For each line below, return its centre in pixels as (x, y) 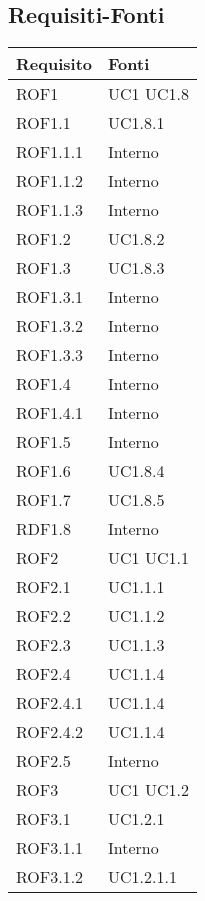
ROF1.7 (43, 500)
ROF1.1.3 (50, 210)
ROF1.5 (43, 442)
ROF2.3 (43, 645)
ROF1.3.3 (50, 355)
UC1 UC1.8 (148, 94)
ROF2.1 (43, 587)
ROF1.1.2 (50, 181)
